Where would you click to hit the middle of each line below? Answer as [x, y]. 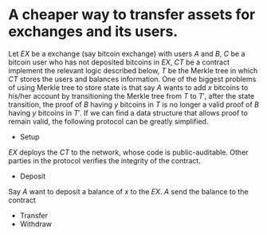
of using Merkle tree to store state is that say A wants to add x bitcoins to [128, 87]
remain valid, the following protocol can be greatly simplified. [108, 121]
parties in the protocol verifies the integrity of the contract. [104, 160]
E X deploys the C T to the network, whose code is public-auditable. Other [128, 152]
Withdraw [36, 224]
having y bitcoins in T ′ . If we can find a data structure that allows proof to [128, 112]
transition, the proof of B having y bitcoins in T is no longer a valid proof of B [133, 104]
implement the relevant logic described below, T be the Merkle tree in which [133, 70]
